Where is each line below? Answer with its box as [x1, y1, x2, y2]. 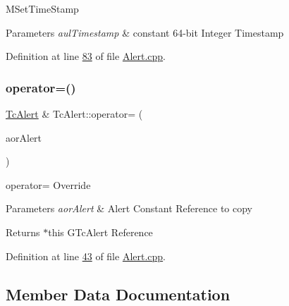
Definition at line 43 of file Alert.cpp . [6, 248, 166, 263]
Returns [6, 224, 40, 239]
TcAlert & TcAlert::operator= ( [6, 106, 143, 121]
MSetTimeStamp [6, 1, 79, 16]
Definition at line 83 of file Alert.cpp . [6, 49, 166, 63]
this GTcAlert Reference [48, 224, 153, 239]
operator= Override [6, 177, 91, 192]
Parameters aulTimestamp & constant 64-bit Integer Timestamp [6, 25, 284, 39]
